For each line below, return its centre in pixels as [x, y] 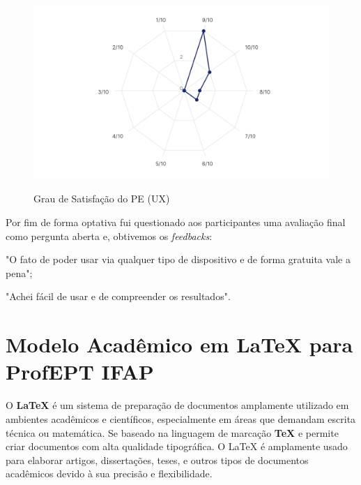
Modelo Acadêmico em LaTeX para [179, 344]
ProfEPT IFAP [80, 372]
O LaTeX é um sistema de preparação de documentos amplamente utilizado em [177, 405]
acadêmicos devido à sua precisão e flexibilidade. [109, 473]
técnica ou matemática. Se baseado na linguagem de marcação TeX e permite [172, 432]
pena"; [19, 273]
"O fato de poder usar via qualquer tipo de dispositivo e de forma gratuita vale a [178, 259]
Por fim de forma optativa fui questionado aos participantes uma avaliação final [176, 222]
